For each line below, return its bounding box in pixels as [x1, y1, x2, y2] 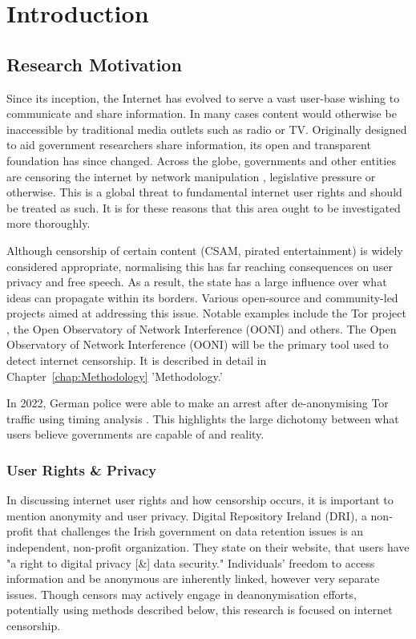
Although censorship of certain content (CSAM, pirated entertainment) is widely [6, 241, 403, 258]
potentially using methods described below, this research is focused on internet [6, 601, 393, 618]
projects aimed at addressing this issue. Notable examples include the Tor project [6, 305, 406, 322]
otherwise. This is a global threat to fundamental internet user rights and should [6, 184, 402, 200]
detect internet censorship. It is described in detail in [6, 352, 267, 369]
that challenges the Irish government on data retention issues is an [37, 523, 364, 540]
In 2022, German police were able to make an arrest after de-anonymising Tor [6, 394, 389, 411]
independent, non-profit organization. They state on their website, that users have [6, 539, 410, 556]
